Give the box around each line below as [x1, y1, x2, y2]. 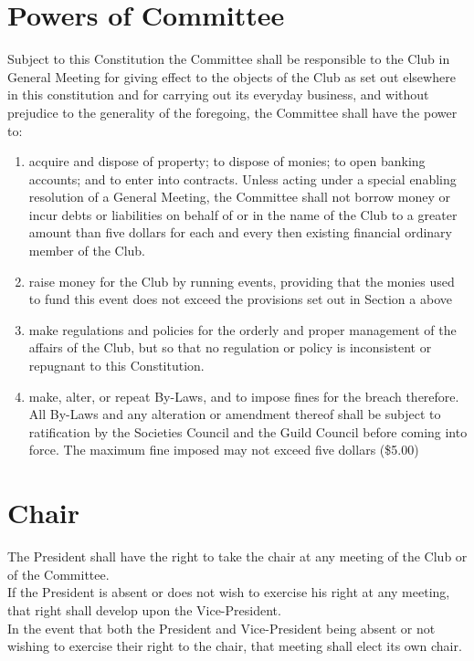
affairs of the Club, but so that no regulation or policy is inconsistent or [28, 338, 432, 357]
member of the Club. [28, 241, 146, 260]
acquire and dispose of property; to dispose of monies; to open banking [28, 152, 426, 171]
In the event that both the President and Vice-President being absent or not [7, 618, 436, 637]
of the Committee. [7, 564, 110, 583]
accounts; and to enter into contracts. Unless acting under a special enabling [28, 169, 457, 188]
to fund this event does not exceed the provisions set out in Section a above [28, 289, 452, 309]
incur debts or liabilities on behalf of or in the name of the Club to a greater [28, 205, 458, 224]
